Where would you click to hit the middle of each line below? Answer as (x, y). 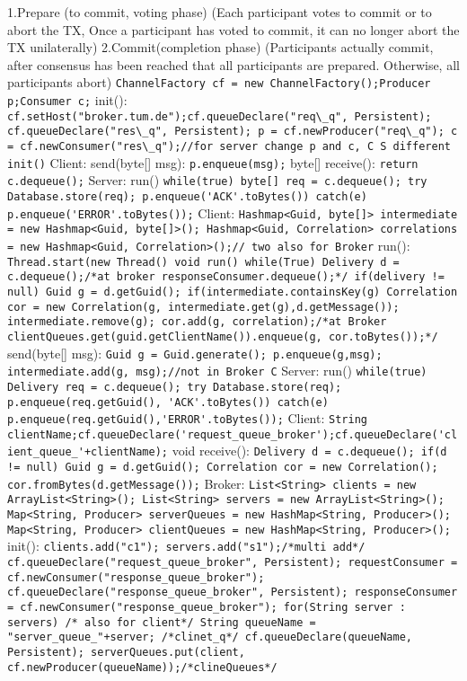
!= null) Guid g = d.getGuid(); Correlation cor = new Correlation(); (223, 468)
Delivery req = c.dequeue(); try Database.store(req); (175, 387)
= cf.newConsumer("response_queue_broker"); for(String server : (207, 608)
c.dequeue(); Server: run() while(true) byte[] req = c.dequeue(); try (217, 180)
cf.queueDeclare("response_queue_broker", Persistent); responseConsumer (233, 593)
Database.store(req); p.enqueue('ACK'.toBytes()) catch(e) (187, 196)
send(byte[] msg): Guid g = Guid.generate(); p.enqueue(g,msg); (195, 353)
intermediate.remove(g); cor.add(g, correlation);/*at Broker (197, 322)
